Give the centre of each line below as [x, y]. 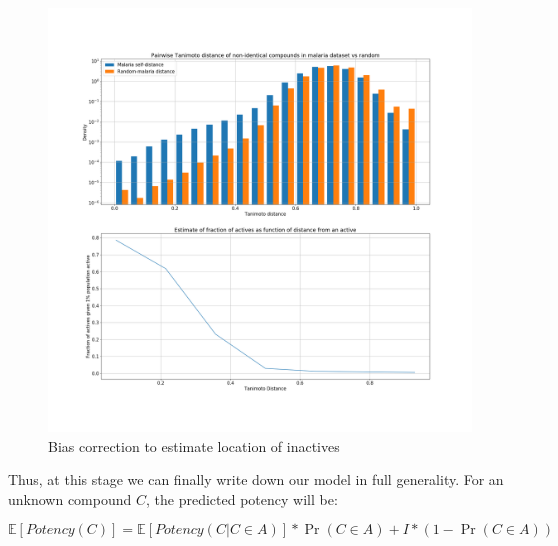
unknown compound [70, 498]
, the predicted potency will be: [242, 498]
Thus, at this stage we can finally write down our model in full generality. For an [256, 479]
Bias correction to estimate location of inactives [194, 445]
